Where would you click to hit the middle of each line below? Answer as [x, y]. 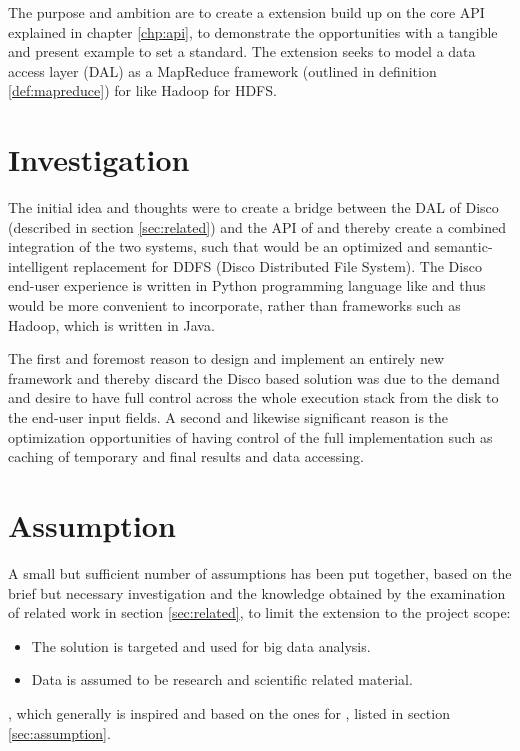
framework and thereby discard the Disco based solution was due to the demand [254, 377]
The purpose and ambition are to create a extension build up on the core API [246, 12]
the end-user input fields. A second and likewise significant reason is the [228, 417]
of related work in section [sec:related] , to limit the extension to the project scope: [259, 612]
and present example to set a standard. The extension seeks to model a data [242, 51]
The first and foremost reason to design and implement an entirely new [226, 358]
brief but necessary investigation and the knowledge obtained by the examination [257, 592]
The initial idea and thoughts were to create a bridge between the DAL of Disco [253, 207]
